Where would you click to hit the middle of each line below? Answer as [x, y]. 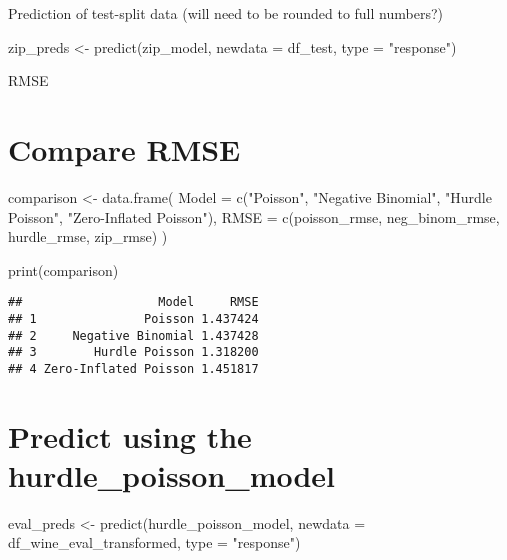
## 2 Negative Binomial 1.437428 [133, 335]
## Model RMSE [133, 302]
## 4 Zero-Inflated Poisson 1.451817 [133, 368]
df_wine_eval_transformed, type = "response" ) [154, 542]
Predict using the [130, 435]
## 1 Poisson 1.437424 [133, 318]
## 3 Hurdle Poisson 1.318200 [133, 352]
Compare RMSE [124, 148]
